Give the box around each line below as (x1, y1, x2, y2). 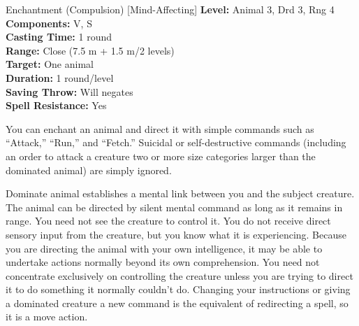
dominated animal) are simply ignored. (6, 162, 172, 177)
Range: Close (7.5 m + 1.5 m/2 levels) (6, 43, 175, 57)
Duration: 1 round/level (6, 70, 114, 85)
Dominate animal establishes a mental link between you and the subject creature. (6, 186, 355, 201)
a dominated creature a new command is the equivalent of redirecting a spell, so (6, 295, 349, 310)
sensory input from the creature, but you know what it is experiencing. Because (6, 227, 346, 241)
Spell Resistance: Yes (6, 98, 107, 113)
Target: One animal (6, 57, 94, 71)
